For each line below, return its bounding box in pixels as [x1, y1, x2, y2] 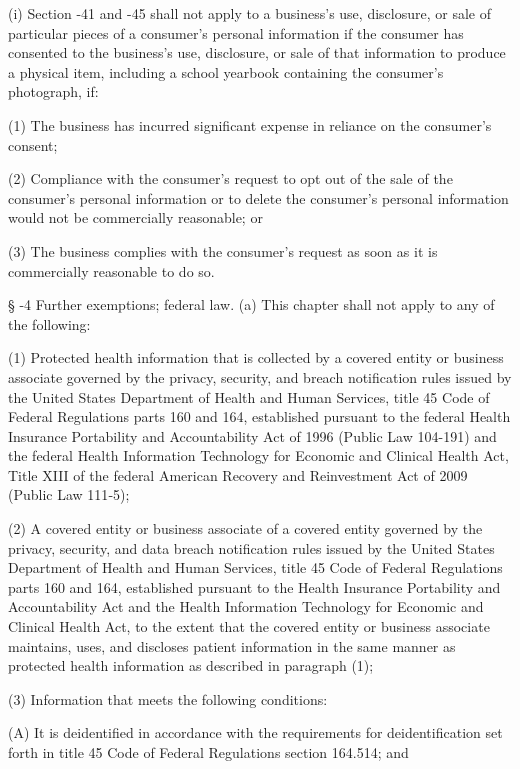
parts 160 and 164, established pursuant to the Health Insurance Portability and [8, 576, 501, 597]
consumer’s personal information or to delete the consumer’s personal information [8, 187, 509, 208]
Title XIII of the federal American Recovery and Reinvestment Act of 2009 [8, 464, 468, 485]
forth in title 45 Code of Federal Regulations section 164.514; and [8, 742, 409, 762]
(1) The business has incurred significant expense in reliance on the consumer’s [8, 114, 492, 135]
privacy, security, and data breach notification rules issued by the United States [8, 537, 495, 558]
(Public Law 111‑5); [8, 484, 130, 505]
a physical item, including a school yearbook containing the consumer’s [8, 61, 444, 82]
